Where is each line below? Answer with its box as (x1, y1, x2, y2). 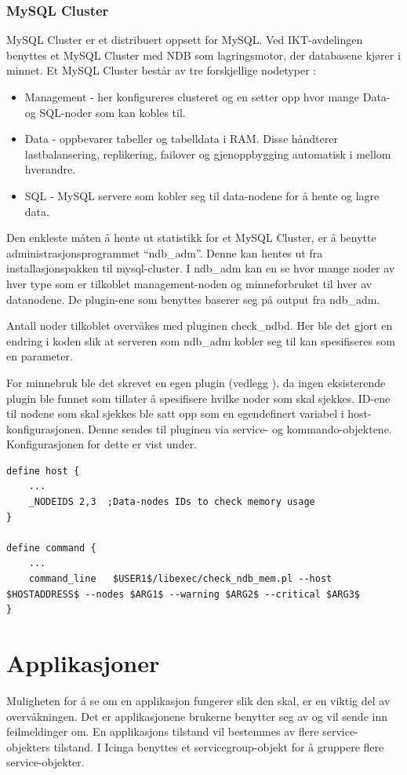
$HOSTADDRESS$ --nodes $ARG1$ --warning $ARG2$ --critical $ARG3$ (6, 588, 361, 600)
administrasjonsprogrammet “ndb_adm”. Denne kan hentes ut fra (6, 244, 323, 261)
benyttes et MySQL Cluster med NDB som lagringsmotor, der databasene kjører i (6, 46, 401, 63)
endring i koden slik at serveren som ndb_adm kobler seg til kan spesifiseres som (6, 332, 395, 349)
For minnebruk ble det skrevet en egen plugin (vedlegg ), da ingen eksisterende (6, 374, 386, 390)
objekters (6, 738, 50, 755)
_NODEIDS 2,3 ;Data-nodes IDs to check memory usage (28, 496, 315, 508)
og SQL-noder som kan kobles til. (24, 104, 186, 120)
